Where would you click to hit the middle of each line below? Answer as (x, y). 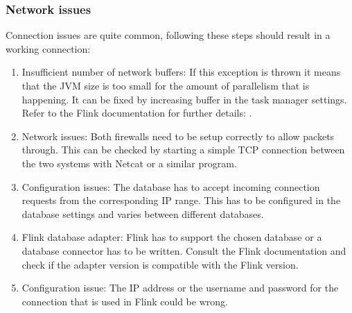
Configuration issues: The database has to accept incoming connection (171, 186)
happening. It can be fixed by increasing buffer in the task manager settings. (184, 99)
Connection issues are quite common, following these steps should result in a (168, 35)
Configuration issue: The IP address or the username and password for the (180, 288)
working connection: (48, 48)
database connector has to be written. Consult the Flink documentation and (184, 250)
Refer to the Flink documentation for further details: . (137, 113)
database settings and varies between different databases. (143, 213)
